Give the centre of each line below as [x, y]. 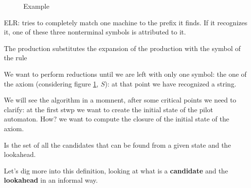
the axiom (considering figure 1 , [51, 83]
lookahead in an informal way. [51, 180]
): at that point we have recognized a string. [170, 83]
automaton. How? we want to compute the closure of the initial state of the [117, 119]
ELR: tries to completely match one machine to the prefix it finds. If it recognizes [126, 22]
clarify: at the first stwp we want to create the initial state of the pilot [109, 109]
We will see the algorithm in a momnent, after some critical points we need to [120, 100]
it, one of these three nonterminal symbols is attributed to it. [95, 32]
